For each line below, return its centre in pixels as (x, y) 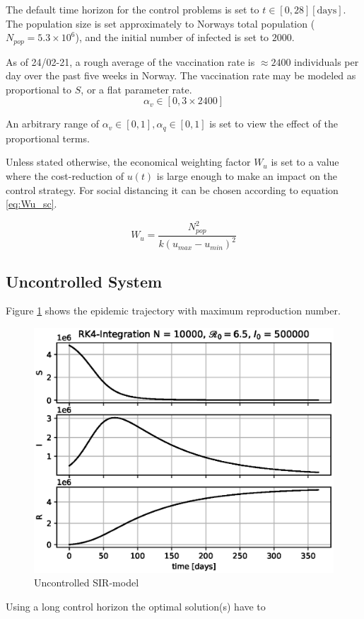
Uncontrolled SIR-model (87, 583)
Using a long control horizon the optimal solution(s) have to (136, 606)
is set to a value (305, 162)
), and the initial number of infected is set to (172, 37)
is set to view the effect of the (274, 124)
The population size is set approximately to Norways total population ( (160, 23)
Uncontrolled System (84, 281)
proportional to (39, 89)
